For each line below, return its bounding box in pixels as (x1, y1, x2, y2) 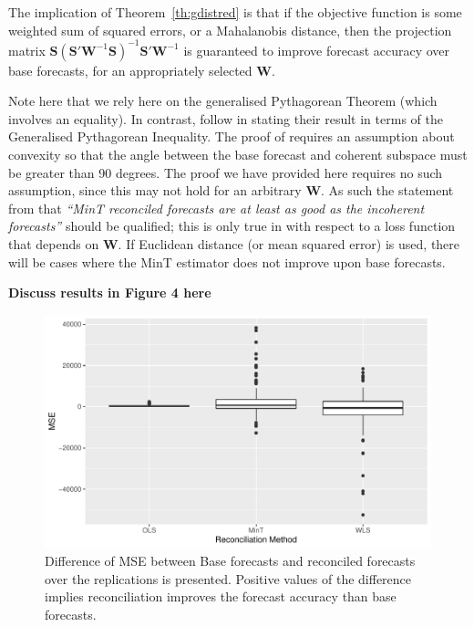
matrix (8, 40, 46, 59)
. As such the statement (321, 181, 454, 200)
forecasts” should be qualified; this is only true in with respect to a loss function (8, 216, 456, 235)
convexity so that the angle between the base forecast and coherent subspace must (8, 145, 468, 164)
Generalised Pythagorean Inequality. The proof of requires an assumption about (8, 127, 455, 146)
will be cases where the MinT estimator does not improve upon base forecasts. (8, 252, 446, 271)
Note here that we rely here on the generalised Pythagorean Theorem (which (8, 91, 438, 110)
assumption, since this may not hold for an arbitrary (8, 181, 302, 200)
